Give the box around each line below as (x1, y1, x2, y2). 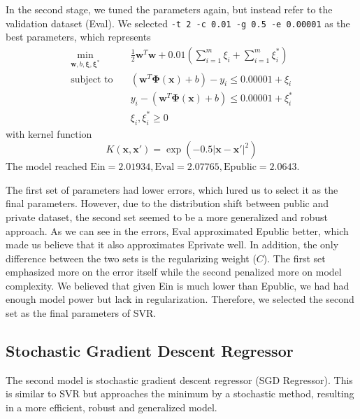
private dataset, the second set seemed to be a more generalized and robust (6, 209, 328, 224)
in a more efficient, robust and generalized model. (6, 400, 217, 415)
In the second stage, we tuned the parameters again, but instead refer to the (6, 2, 333, 16)
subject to (71, 74, 113, 85)
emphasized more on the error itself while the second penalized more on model (6, 264, 342, 279)
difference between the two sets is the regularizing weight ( (6, 250, 257, 265)
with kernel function (6, 126, 92, 141)
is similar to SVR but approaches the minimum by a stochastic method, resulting (6, 386, 354, 401)
